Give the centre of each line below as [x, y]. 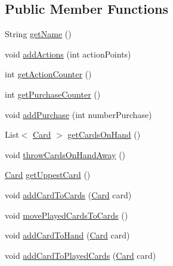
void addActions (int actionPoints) [68, 54]
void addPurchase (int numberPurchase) [78, 114]
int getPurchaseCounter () [53, 94]
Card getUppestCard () [48, 175]
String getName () [38, 34]
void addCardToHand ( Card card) [67, 235]
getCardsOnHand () [104, 134]
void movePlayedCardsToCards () [67, 215]
